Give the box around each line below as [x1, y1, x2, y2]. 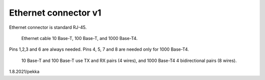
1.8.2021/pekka [9, 69, 40, 75]
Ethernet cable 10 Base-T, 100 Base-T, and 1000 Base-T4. [21, 35, 138, 41]
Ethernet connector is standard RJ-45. [9, 24, 87, 30]
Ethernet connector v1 [9, 7, 102, 18]
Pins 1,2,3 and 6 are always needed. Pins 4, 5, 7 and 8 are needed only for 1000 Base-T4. [9, 46, 189, 52]
